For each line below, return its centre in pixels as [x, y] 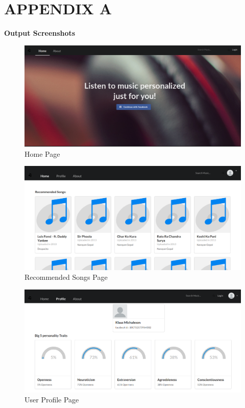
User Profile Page [52, 400]
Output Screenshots [40, 33]
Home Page [42, 153]
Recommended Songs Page [66, 277]
